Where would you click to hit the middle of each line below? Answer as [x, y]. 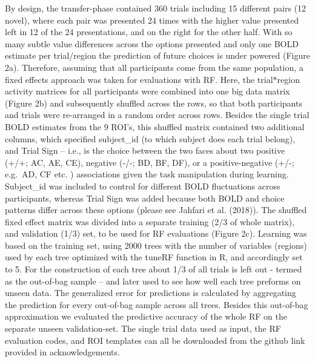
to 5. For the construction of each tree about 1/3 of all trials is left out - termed [154, 269]
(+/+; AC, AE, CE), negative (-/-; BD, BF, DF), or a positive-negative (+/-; [150, 162]
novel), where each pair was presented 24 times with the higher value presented [152, 20]
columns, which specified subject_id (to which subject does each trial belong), [150, 138]
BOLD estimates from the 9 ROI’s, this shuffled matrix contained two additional [155, 126]
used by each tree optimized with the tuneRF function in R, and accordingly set [154, 257]
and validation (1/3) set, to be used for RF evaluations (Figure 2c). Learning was [156, 233]
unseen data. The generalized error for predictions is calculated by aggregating [151, 293]
